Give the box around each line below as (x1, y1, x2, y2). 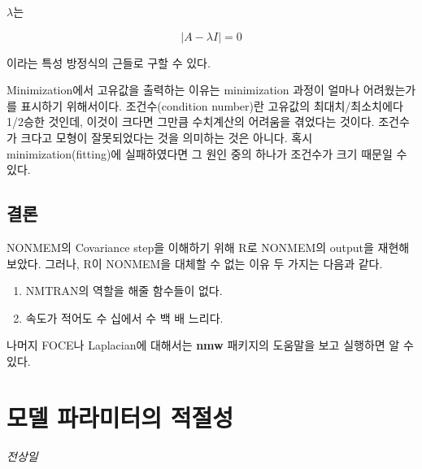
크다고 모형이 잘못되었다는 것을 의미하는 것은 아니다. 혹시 (20, 128, 313, 145)
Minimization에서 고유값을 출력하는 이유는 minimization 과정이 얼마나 (7, 81, 360, 98)
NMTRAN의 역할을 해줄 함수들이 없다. (25, 282, 223, 299)
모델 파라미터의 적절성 (7, 400, 234, 433)
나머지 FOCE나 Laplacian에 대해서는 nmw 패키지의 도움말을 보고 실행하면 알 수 (7, 337, 414, 354)
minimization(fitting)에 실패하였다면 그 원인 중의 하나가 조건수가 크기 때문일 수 (7, 145, 407, 162)
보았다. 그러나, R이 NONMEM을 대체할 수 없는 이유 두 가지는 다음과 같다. (7, 254, 383, 271)
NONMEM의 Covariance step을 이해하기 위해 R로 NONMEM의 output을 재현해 (7, 238, 410, 255)
